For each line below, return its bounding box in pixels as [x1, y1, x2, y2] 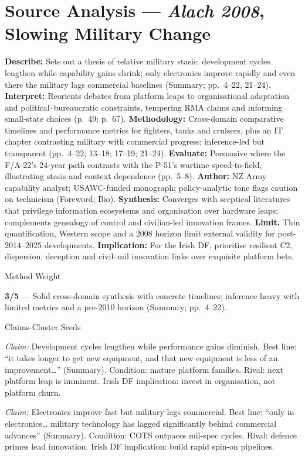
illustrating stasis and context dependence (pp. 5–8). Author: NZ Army [5, 170, 267, 182]
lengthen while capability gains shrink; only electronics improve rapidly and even [5, 66, 296, 78]
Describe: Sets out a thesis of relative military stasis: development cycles [5, 55, 270, 67]
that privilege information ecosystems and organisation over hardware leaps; [5, 204, 279, 217]
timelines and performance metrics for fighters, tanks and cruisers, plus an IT [5, 124, 283, 136]
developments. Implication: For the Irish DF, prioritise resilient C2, [44, 238, 293, 251]
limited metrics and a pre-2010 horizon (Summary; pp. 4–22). [5, 301, 227, 313]
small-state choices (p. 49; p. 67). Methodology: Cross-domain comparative [5, 112, 284, 125]
